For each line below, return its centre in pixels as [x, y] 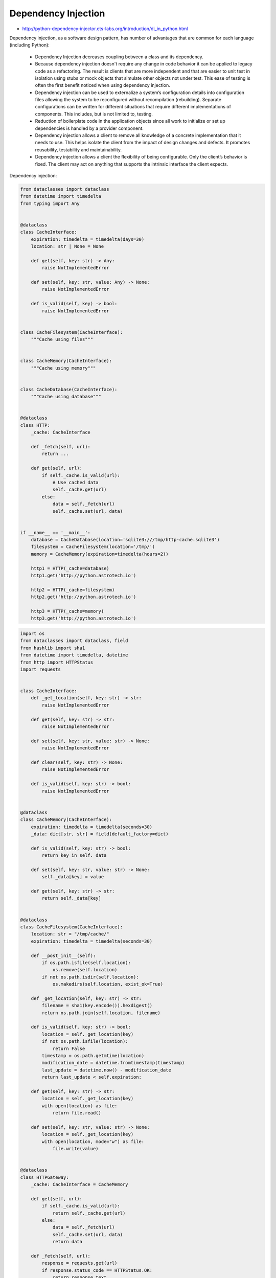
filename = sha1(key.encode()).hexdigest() [97, 1006]
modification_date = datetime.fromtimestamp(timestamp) [113, 1063]
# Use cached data [76, 482]
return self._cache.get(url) [89, 1213]
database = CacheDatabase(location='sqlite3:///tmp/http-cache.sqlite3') [125, 540]
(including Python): [29, 45]
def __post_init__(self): [63, 955]
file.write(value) [76, 1149]
